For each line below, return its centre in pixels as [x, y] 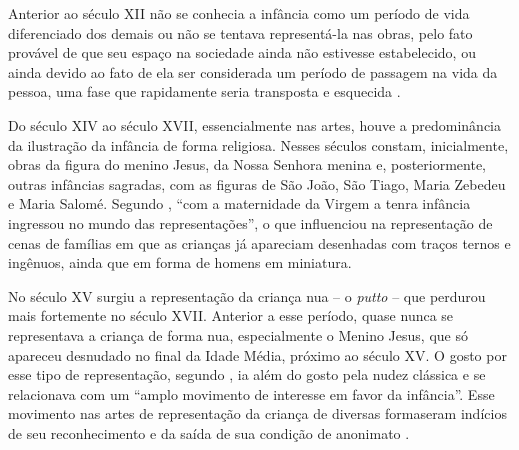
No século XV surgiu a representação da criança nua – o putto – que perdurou [247, 295]
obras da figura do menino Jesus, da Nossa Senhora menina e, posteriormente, [247, 164]
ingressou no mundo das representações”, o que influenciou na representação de [250, 222]
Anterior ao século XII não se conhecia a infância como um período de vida [239, 13]
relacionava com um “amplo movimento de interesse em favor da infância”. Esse [251, 393]
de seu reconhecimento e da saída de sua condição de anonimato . [209, 432]
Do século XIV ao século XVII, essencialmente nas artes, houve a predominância [254, 124]
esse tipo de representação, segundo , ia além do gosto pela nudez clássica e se [247, 374]
